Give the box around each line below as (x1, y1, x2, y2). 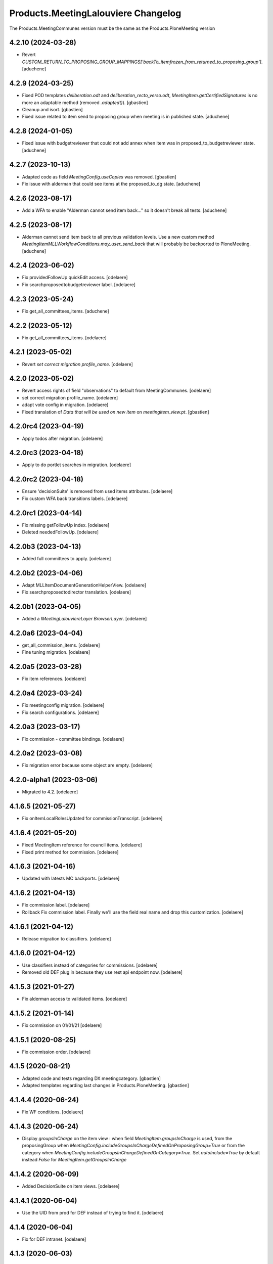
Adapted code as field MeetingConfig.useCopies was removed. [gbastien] (22, 173, 176, 179)
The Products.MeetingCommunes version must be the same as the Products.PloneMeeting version (9, 25, 215, 31)
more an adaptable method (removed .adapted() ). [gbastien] (22, 99, 149, 106)
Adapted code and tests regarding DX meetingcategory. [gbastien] (22, 1075, 161, 1081)
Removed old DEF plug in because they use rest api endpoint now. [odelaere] (22, 969, 183, 975)
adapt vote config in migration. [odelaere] (22, 402, 109, 408)
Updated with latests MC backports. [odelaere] (22, 875, 120, 882)
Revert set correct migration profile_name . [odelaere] (22, 361, 133, 367)
